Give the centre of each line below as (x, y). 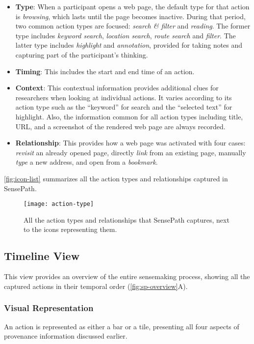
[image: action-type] (59, 204)
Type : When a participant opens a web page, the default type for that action (132, 6)
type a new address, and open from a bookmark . (87, 162)
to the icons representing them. (70, 229)
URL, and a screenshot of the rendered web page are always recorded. (120, 126)
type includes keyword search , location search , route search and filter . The (126, 35)
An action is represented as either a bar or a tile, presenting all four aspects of (122, 326)
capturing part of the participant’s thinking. (82, 54)
